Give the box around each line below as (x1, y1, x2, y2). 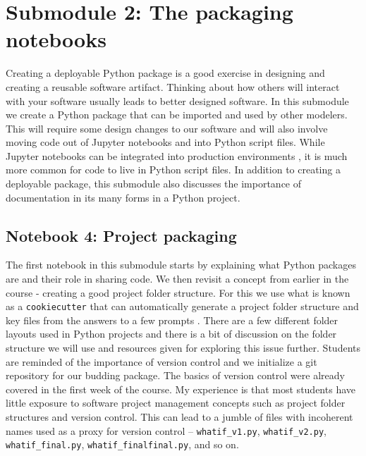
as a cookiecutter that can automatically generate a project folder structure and (6, 299, 359, 314)
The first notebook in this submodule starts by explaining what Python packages (6, 257, 356, 272)
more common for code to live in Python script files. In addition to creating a (6, 162, 341, 177)
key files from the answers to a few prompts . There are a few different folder (6, 312, 338, 327)
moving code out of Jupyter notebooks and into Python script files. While (6, 135, 325, 149)
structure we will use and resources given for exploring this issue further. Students (6, 340, 360, 355)
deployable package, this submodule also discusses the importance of (6, 176, 302, 191)
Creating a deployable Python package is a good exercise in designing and (6, 66, 325, 80)
